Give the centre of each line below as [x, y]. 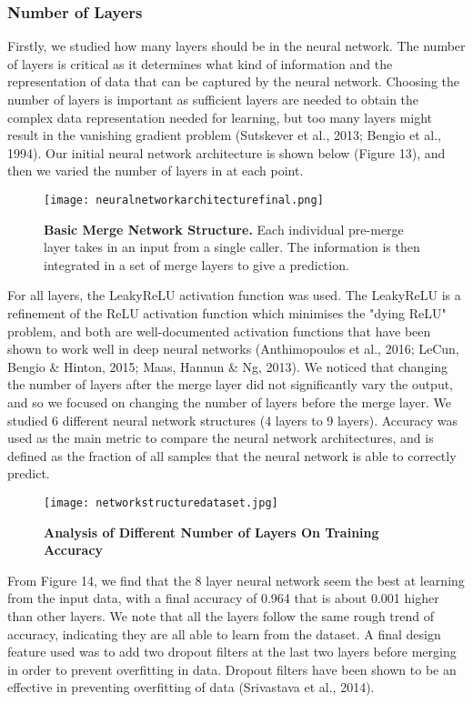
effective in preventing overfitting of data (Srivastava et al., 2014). [191, 687]
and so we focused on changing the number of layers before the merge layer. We [230, 402]
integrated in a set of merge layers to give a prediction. [196, 264]
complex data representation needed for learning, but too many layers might [220, 117]
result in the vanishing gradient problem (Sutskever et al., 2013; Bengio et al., [224, 135]
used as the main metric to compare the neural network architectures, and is [221, 438]
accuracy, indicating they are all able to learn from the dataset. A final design [224, 633]
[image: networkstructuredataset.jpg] [161, 502]
